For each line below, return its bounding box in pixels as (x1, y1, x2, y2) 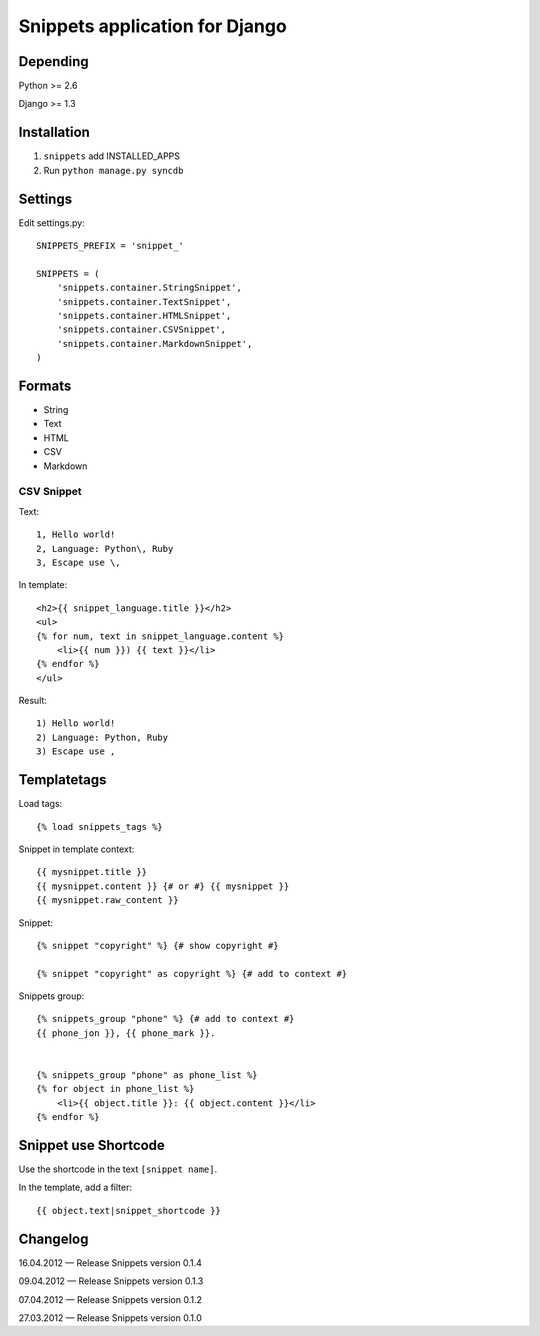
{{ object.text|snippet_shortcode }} (36, 1205, 222, 1216)
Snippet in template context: (18, 843, 135, 855)
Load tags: (18, 798, 63, 810)
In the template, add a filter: (18, 1181, 133, 1194)
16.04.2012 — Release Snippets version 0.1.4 (18, 1256, 202, 1269)
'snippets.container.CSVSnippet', (56, 324, 227, 335)
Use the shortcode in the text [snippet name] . (18, 1163, 218, 1175)
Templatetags (18, 771, 107, 789)
